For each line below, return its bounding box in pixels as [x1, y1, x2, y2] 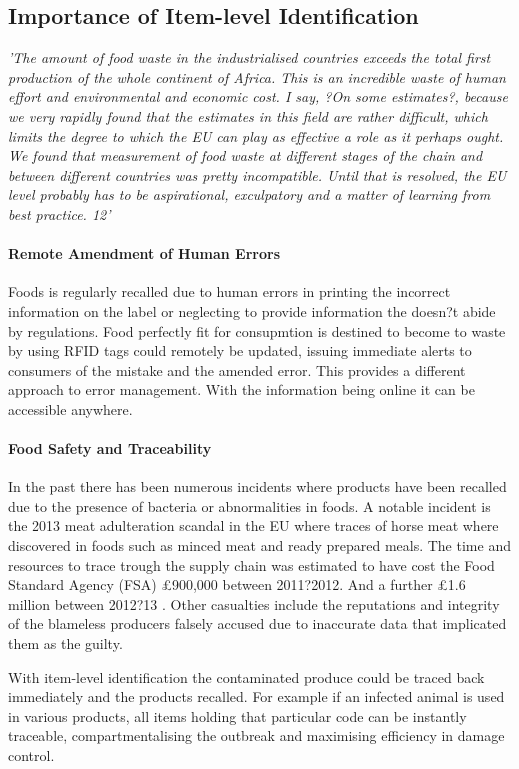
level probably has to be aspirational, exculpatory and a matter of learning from [8, 184, 491, 205]
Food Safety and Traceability [8, 438, 212, 459]
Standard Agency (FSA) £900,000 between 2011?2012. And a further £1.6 [8, 574, 466, 595]
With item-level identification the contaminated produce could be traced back [8, 666, 485, 687]
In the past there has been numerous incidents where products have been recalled [8, 476, 507, 497]
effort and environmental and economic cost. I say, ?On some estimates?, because [8, 86, 508, 107]
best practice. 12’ [8, 203, 111, 224]
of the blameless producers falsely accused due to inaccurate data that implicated [8, 613, 507, 634]
